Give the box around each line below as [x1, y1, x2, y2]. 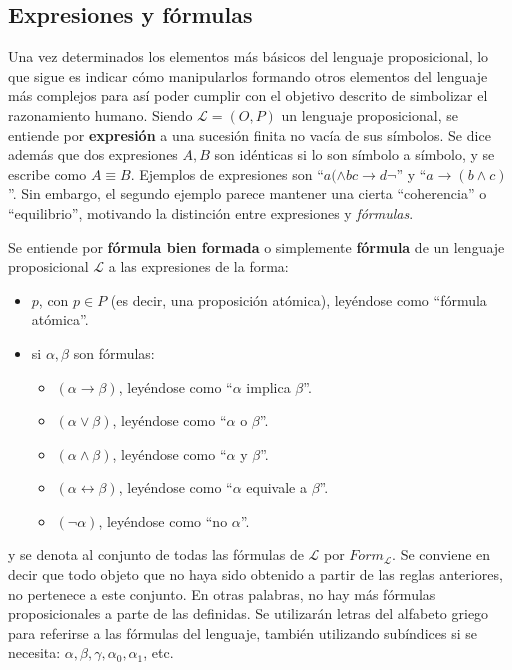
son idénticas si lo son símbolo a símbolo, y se [214, 144, 495, 165]
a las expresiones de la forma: [108, 256, 289, 277]
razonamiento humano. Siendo [8, 104, 193, 125]
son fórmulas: [73, 342, 155, 363]
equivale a [246, 477, 307, 498]
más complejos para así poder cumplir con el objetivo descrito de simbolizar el [8, 85, 488, 106]
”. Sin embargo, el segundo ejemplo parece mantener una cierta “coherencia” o [8, 183, 487, 204]
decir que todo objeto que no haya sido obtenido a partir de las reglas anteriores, [8, 564, 503, 585]
